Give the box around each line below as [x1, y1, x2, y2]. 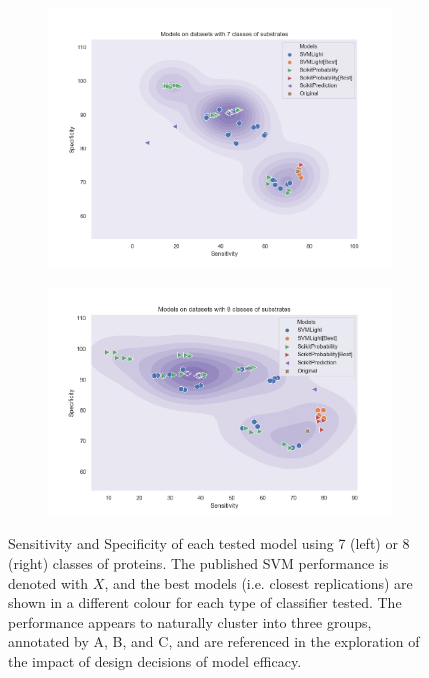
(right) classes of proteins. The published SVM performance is [8, 553, 389, 574]
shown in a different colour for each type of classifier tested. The [8, 592, 402, 613]
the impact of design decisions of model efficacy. [8, 651, 302, 672]
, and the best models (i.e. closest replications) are [104, 572, 413, 593]
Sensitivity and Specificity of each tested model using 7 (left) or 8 [8, 533, 410, 554]
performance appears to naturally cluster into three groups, [8, 611, 372, 632]
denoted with [8, 572, 89, 593]
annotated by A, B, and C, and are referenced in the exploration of [8, 631, 420, 652]
